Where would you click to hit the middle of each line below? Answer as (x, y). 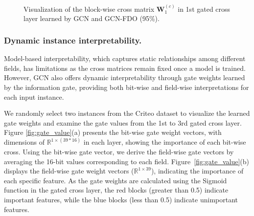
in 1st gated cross (204, 9)
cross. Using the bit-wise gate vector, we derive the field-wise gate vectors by (119, 151)
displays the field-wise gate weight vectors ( (69, 171)
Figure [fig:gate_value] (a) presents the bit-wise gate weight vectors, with (113, 132)
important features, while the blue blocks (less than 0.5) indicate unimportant (121, 199)
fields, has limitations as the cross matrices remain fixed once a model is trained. (125, 68)
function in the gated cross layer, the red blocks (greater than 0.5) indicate (116, 190)
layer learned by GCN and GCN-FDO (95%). (92, 18)
